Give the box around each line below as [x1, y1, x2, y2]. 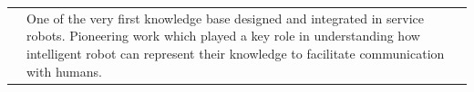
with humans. [26, 61, 102, 80]
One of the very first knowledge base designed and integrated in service [26, 8, 425, 27]
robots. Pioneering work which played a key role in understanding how [26, 26, 420, 45]
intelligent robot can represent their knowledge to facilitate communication [26, 43, 445, 62]
